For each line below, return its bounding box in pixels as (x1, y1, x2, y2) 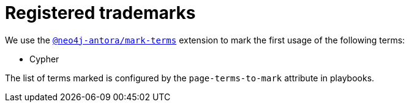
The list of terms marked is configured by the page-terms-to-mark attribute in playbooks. (5, 72, 375, 83)
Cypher (29, 53, 59, 64)
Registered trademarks (5, 2, 196, 23)
